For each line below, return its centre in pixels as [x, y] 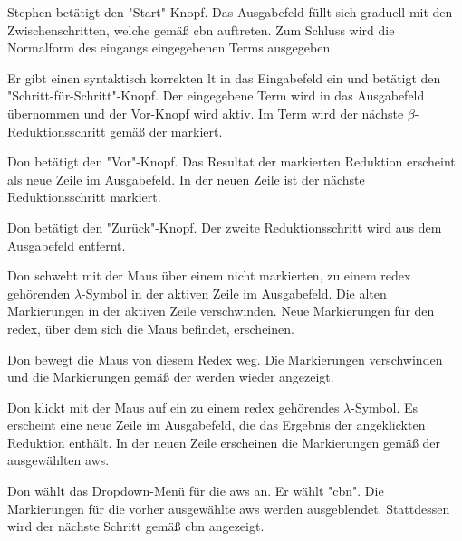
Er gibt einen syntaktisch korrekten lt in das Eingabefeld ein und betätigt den [224, 77]
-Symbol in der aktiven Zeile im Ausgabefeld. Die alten [234, 293]
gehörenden [39, 293]
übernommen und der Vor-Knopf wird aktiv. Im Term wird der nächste [206, 113]
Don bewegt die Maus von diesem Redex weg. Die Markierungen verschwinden [225, 359]
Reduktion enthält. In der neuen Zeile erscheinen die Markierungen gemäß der [224, 442]
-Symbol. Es [385, 407]
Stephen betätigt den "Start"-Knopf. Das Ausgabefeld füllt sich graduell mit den [230, 12]
